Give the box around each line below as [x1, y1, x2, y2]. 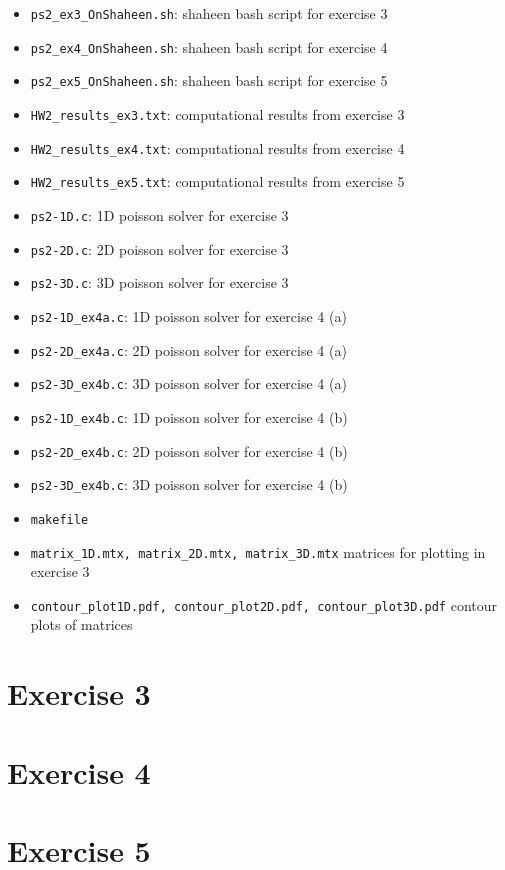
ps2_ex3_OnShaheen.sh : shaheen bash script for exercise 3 [30, 3, 388, 23]
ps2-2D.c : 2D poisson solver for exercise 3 [30, 238, 289, 259]
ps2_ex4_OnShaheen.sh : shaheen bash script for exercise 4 [30, 36, 388, 57]
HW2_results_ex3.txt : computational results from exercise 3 [30, 103, 405, 124]
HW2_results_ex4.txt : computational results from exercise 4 [30, 137, 405, 158]
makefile [30, 512, 89, 527]
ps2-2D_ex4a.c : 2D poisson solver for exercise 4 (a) [30, 339, 347, 360]
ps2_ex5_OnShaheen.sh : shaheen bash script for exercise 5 [30, 70, 388, 91]
